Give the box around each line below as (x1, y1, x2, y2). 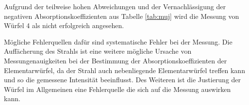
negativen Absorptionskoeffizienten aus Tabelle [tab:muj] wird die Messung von (4, 11, 239, 21)
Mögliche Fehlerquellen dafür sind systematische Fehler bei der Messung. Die (4, 36, 232, 46)
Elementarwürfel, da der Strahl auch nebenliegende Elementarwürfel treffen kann (4, 65, 245, 75)
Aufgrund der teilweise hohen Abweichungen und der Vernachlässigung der (4, 1, 226, 11)
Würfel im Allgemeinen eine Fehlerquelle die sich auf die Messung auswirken (4, 84, 231, 94)
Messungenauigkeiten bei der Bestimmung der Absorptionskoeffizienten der (4, 55, 227, 65)
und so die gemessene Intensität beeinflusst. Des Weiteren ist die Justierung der (4, 75, 241, 85)
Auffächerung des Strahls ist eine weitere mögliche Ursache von (4, 46, 192, 56)
